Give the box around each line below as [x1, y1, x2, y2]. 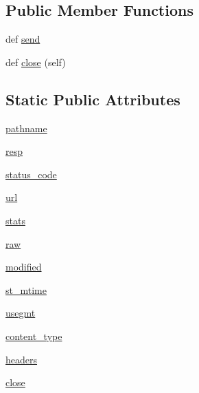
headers [5, 352, 38, 366]
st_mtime [5, 282, 47, 297]
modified [5, 259, 42, 274]
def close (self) [5, 54, 66, 69]
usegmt [5, 306, 36, 320]
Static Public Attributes [5, 88, 180, 109]
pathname [5, 120, 47, 135]
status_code [5, 167, 57, 181]
